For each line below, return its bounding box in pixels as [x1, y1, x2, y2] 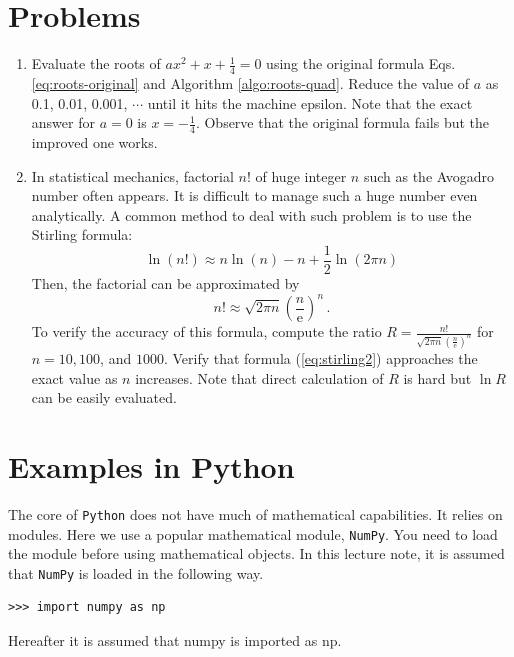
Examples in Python [8, 445, 295, 486]
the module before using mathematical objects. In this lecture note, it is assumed [8, 543, 505, 564]
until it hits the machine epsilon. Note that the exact [147, 92, 473, 113]
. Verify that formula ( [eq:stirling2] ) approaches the [163, 347, 478, 368]
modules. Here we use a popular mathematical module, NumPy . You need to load [8, 523, 498, 544]
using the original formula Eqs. [266, 53, 456, 74]
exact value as [31, 367, 118, 388]
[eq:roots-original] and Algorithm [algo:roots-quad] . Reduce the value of [31, 72, 470, 93]
